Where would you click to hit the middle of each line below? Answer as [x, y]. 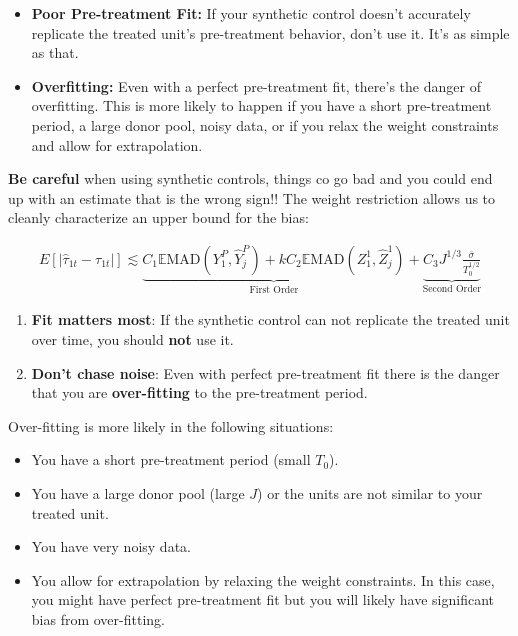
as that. [55, 52]
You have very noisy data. [111, 546]
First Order [274, 289]
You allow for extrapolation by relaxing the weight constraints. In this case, [263, 579]
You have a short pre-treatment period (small [171, 459]
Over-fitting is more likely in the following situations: [171, 425]
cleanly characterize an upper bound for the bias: [158, 217]
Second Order [452, 288]
